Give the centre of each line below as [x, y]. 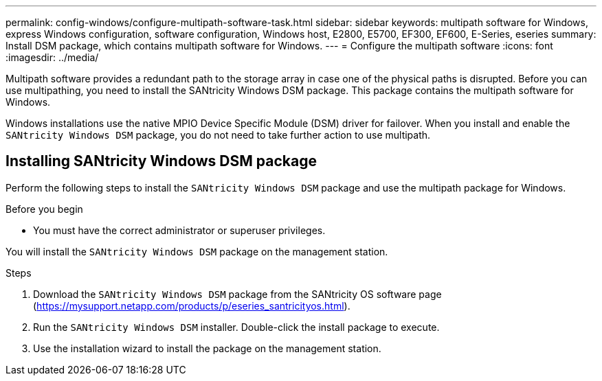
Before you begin [44, 209]
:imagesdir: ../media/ [52, 57]
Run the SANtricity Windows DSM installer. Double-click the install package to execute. [236, 327]
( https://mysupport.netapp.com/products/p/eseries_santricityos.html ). [192, 305]
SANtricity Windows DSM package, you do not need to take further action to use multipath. [218, 135]
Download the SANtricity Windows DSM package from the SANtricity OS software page [237, 294]
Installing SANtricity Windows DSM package [161, 161]
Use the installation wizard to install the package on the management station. [207, 348]
